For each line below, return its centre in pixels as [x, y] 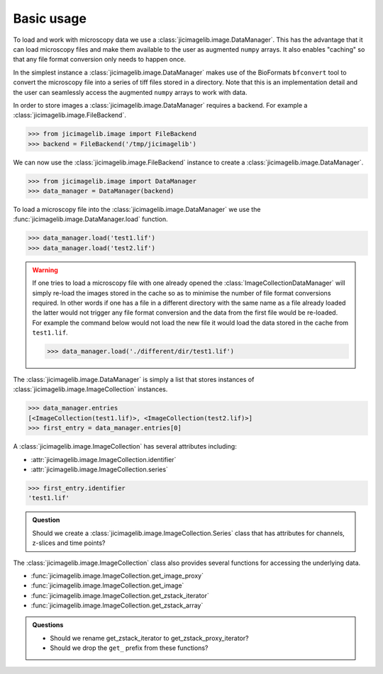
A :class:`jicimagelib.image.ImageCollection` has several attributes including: [125, 446]
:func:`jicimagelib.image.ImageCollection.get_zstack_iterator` [120, 595]
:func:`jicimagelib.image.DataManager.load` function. [90, 219]
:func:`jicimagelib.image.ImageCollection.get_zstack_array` [117, 605]
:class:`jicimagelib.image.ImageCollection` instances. [90, 389]
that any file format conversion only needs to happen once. [99, 60]
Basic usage [50, 18]
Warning [45, 270]
